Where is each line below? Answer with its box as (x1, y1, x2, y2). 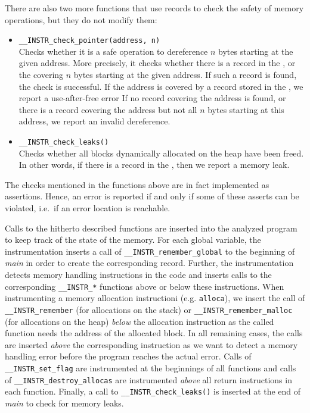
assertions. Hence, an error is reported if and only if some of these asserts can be (5, 190, 299, 202)
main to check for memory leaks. (5, 396, 124, 409)
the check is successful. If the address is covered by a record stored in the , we (18, 80, 303, 92)
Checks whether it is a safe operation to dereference (18, 45, 208, 57)
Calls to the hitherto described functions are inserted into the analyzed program (5, 221, 297, 234)
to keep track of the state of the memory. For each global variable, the (5, 233, 261, 246)
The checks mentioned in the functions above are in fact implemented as (5, 178, 269, 190)
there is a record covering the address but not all (18, 103, 197, 115)
